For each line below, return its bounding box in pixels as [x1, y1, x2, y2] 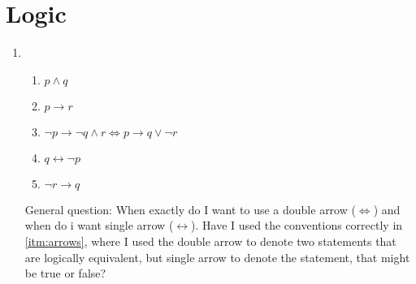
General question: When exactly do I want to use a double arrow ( [24, 200, 356, 217]
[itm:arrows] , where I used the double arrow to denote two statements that [24, 232, 396, 249]
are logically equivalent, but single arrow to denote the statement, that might [24, 248, 410, 265]
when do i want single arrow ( [24, 217, 174, 234]
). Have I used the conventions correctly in [191, 217, 403, 234]
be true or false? [24, 265, 106, 282]
